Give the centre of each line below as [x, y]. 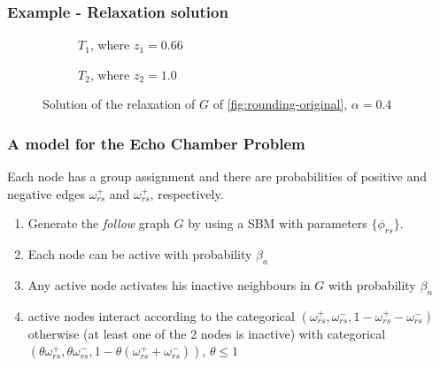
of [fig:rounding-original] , [280, 104]
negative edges [46, 193]
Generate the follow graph [99, 223]
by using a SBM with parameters [278, 223]
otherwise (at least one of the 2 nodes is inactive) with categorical [207, 333]
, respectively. [187, 193]
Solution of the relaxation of [119, 104]
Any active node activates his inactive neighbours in [169, 285]
